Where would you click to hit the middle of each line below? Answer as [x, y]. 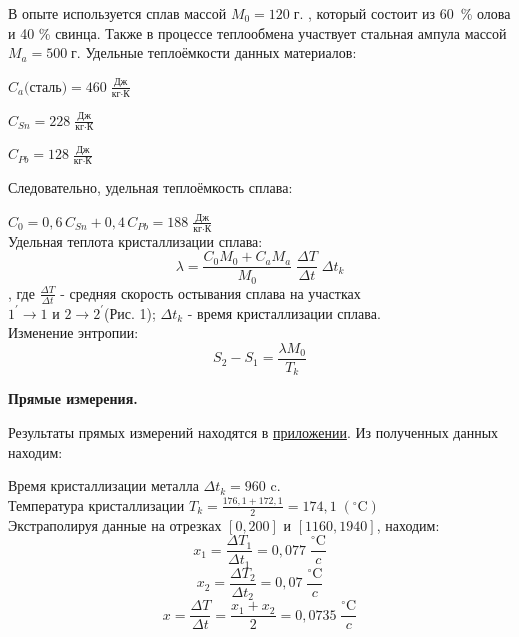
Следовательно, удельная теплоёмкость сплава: [150, 187]
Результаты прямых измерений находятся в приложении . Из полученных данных [253, 431]
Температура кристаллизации [96, 504]
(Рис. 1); [129, 312]
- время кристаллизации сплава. [284, 312]
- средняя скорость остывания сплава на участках [210, 292]
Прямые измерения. [73, 398]
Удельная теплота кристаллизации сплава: [135, 240]
